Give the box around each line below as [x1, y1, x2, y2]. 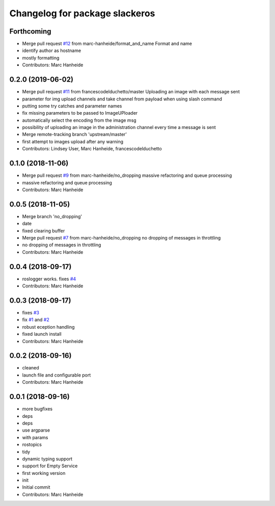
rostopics [22, 441, 42, 448]
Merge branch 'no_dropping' [22, 213, 82, 219]
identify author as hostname [22, 47, 81, 54]
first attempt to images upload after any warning [22, 138, 124, 145]
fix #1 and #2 [22, 316, 49, 323]
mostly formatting [22, 55, 60, 61]
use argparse [22, 427, 50, 433]
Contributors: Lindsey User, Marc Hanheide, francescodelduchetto [22, 146, 162, 152]
